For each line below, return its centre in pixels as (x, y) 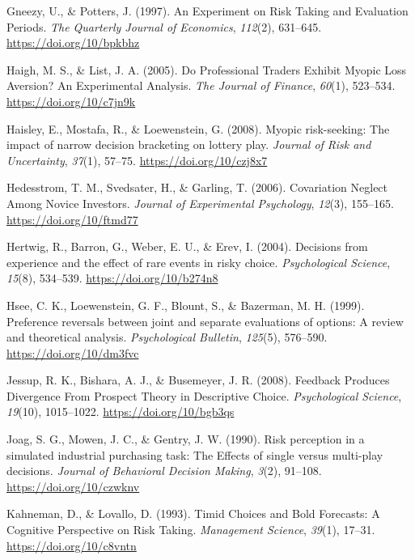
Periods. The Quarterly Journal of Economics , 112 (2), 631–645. (164, 26)
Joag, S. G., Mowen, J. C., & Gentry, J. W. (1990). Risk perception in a (186, 439)
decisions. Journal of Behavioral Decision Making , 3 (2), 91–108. (164, 471)
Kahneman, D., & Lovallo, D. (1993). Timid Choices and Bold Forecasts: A (193, 513)
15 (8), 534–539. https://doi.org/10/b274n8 (112, 278)
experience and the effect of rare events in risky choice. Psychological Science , (199, 262)
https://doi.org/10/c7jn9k (71, 101)
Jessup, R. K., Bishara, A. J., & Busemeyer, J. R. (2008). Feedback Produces (198, 380)
